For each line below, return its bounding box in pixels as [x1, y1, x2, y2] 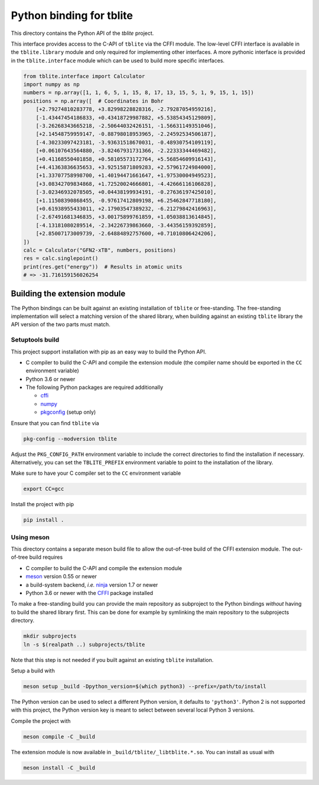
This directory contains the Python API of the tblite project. [11, 30, 154, 37]
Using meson [11, 533, 50, 541]
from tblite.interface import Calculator [23, 73, 145, 79]
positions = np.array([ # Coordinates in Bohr [23, 98, 164, 104]
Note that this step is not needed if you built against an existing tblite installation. [11, 656, 214, 663]
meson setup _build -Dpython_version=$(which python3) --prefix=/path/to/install [23, 683, 267, 690]
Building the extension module [11, 289, 126, 299]
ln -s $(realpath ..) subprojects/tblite [23, 641, 145, 648]
